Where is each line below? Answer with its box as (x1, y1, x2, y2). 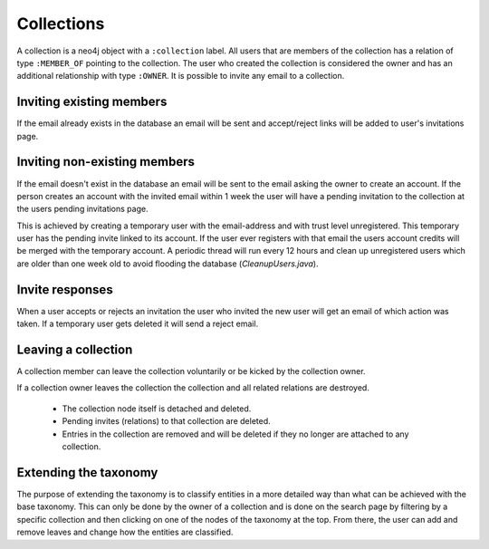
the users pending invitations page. (16, 204, 149, 215)
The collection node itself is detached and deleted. (62, 403, 252, 414)
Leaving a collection (16, 342, 133, 357)
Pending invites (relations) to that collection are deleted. (62, 416, 271, 427)
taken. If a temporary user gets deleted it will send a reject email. (16, 318, 259, 330)
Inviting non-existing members (16, 154, 195, 169)
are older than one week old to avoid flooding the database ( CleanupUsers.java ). (16, 258, 319, 269)
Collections (16, 14, 105, 34)
